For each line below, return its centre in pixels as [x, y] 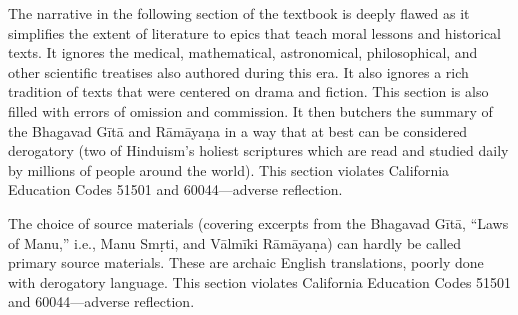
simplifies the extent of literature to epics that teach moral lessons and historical [254, 32]
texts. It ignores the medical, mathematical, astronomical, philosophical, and [243, 52]
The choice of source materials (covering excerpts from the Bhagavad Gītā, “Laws [258, 222]
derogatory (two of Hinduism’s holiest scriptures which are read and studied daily [258, 150]
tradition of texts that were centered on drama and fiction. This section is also [248, 91]
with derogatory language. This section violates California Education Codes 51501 [260, 281]
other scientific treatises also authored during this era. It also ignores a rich [238, 71]
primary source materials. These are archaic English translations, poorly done [246, 262]
